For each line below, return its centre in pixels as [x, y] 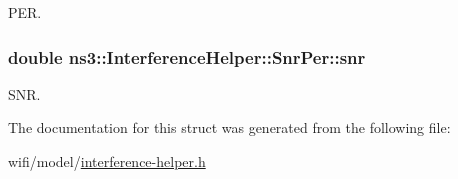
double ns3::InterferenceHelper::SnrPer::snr [187, 56]
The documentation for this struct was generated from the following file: [229, 127]
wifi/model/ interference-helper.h [107, 161]
